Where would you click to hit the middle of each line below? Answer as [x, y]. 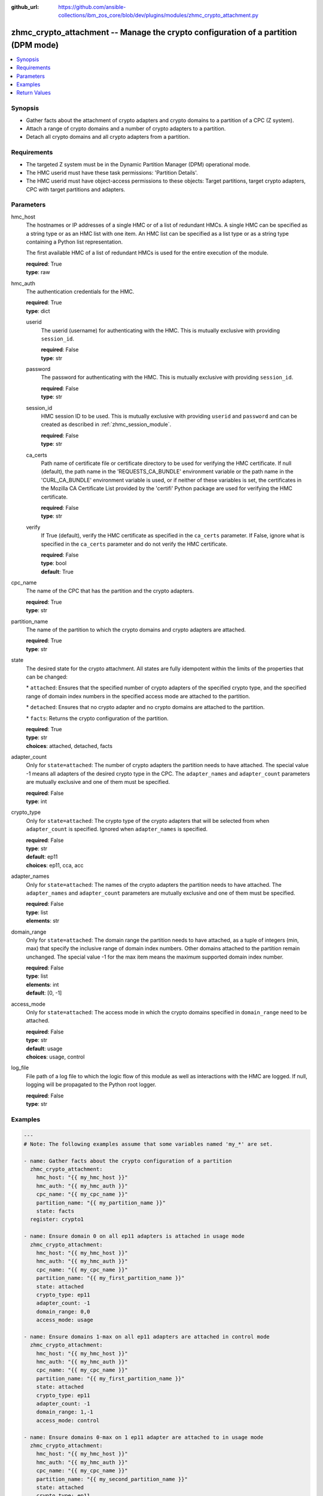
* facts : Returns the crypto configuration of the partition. [97, 718]
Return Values [33, 93]
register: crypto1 [57, 1220]
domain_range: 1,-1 [65, 1412]
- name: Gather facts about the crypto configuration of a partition [128, 1161]
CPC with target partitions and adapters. [76, 189]
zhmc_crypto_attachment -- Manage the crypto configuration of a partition [154, 33]
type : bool [54, 563]
